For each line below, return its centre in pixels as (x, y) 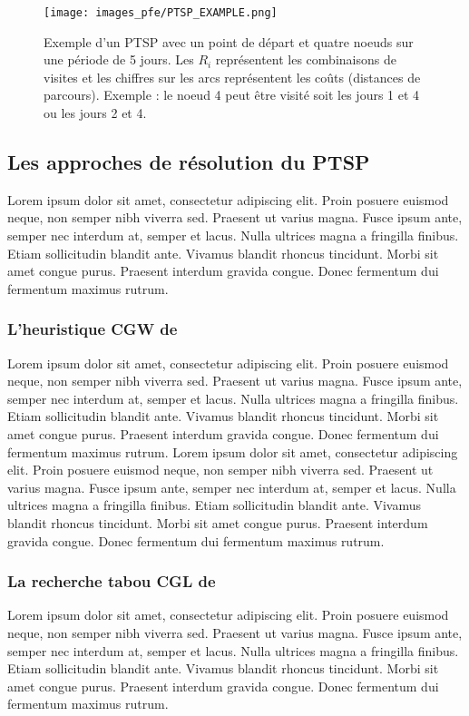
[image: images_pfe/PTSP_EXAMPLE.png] (161, 13)
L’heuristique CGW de (93, 329)
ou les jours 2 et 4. (95, 113)
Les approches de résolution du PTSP (189, 162)
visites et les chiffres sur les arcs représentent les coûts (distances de (232, 77)
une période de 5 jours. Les (119, 59)
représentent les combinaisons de (306, 59)
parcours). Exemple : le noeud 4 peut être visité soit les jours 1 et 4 (232, 95)
